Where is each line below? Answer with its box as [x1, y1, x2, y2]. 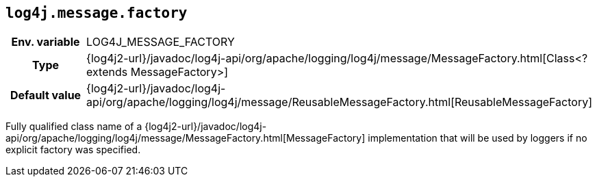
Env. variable [11, 35, 80, 49]
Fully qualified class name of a [5, 120, 142, 133]
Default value [10, 88, 81, 103]
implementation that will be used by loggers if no [368, 132, 587, 144]
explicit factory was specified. [5, 144, 141, 156]
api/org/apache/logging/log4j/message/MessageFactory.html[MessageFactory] [5, 132, 366, 144]
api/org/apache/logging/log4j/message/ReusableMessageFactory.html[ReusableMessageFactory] [86, 95, 592, 109]
